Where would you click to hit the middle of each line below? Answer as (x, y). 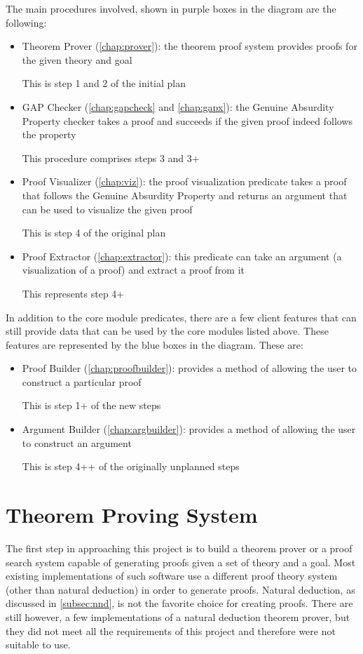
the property (49, 134)
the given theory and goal (77, 59)
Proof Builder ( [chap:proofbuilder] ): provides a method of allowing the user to (190, 368)
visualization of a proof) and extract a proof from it (133, 270)
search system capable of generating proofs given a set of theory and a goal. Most (181, 562)
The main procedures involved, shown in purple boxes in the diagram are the (171, 8)
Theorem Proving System (132, 515)
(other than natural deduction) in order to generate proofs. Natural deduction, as (180, 589)
